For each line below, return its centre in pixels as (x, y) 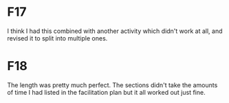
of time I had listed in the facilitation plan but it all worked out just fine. (106, 92)
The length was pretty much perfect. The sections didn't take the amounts (112, 85)
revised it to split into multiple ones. (57, 38)
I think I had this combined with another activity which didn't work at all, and (115, 31)
